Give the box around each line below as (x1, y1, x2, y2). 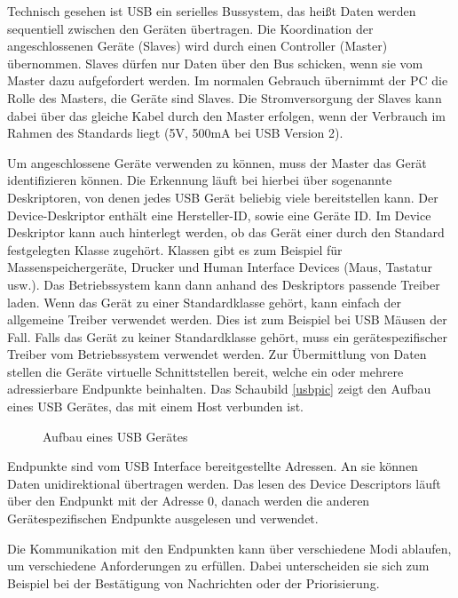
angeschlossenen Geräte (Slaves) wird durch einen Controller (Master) (7, 36, 388, 55)
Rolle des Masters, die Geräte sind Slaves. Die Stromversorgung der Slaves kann (7, 88, 442, 107)
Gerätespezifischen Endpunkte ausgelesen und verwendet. (7, 509, 319, 528)
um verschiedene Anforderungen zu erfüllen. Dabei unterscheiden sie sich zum (7, 556, 430, 575)
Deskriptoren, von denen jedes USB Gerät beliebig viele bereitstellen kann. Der (7, 187, 438, 206)
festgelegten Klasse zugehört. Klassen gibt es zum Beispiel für (7, 240, 343, 259)
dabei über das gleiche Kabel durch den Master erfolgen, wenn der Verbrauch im (7, 106, 446, 124)
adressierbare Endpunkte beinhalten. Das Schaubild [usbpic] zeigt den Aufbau (7, 379, 431, 398)
